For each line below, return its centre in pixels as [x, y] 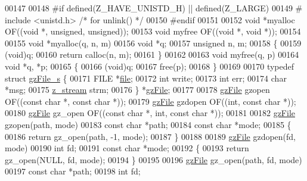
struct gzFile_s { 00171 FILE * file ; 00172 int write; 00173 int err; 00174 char [146, 78]
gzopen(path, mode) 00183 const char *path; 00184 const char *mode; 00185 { [148, 124]
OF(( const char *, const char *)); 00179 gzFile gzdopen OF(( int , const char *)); [151, 101]
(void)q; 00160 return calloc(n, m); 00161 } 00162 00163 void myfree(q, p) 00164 [152, 54]
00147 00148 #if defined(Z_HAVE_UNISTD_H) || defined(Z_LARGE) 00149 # [154, 8]
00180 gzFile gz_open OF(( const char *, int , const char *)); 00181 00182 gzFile [150, 113]
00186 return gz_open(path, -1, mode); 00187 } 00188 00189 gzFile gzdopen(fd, [150, 136]
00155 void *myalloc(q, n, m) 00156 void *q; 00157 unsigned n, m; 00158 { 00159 [153, 43]
